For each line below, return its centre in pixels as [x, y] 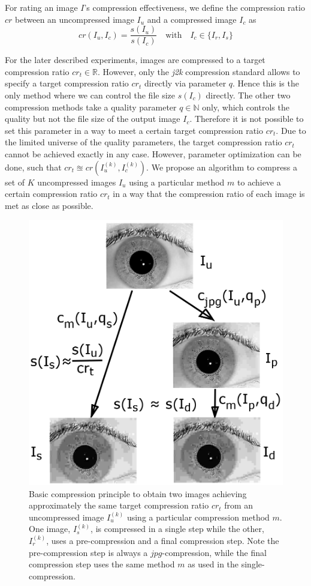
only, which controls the [246, 107]
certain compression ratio [51, 194]
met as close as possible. [49, 205]
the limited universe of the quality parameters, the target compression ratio [144, 142]
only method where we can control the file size [90, 95]
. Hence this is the [266, 83]
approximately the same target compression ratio [119, 505]
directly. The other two [248, 95]
